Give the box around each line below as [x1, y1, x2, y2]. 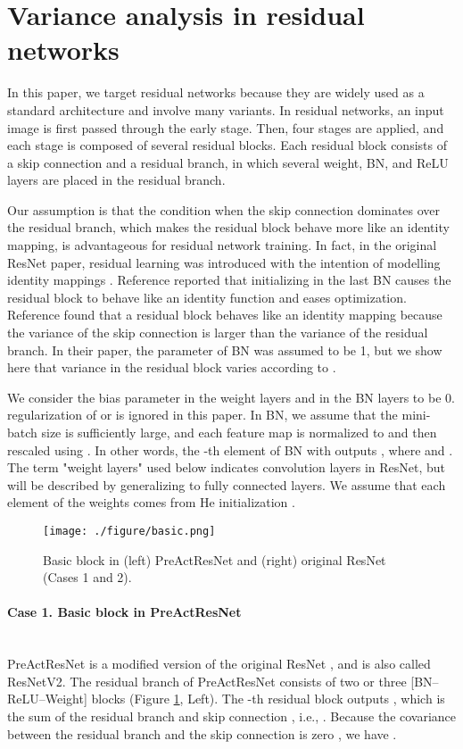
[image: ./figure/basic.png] [43, 524, 216, 537]
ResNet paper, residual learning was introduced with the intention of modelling [7, 253, 441, 271]
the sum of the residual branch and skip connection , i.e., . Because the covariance [7, 706, 457, 725]
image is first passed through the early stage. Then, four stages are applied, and [7, 118, 444, 137]
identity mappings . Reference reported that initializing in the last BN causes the [7, 270, 451, 289]
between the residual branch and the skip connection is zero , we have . [7, 724, 397, 743]
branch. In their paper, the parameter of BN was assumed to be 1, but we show [7, 340, 442, 359]
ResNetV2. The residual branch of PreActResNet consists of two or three [7, 671, 407, 690]
